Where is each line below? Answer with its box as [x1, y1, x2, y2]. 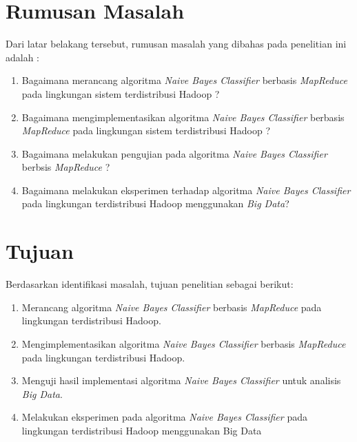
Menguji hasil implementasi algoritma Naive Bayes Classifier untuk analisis [21, 373, 341, 388]
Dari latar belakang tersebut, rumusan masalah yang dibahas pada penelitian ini [6, 36, 347, 51]
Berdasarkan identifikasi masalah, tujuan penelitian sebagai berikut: [6, 277, 294, 291]
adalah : [6, 50, 40, 64]
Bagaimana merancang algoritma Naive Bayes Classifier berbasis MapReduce [21, 73, 347, 87]
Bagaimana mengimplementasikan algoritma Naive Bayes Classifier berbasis [21, 109, 345, 124]
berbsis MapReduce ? [21, 160, 110, 174]
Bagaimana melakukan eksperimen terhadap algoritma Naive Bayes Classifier [21, 182, 351, 197]
